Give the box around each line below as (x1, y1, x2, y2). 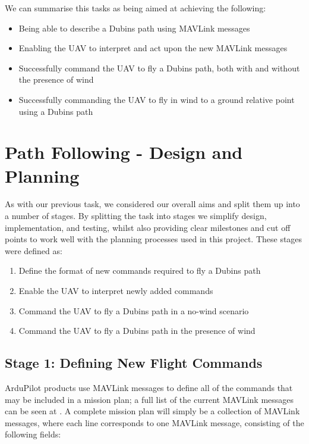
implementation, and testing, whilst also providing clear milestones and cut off (5, 221, 291, 233)
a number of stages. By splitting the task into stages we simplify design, (5, 210, 267, 222)
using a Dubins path (18, 105, 93, 117)
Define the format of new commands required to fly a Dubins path (18, 264, 261, 277)
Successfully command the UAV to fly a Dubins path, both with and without (18, 61, 300, 74)
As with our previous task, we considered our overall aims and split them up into (5, 198, 300, 210)
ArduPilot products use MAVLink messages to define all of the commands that (5, 382, 293, 394)
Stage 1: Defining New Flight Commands (5, 354, 263, 372)
